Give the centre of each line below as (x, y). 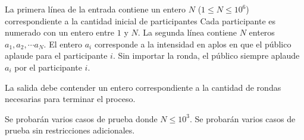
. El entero (63, 44)
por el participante (48, 67)
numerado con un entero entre (60, 32)
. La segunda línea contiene (187, 32)
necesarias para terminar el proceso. (70, 99)
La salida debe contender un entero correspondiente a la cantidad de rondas (143, 87)
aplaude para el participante (56, 55)
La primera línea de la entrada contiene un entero (95, 9)
